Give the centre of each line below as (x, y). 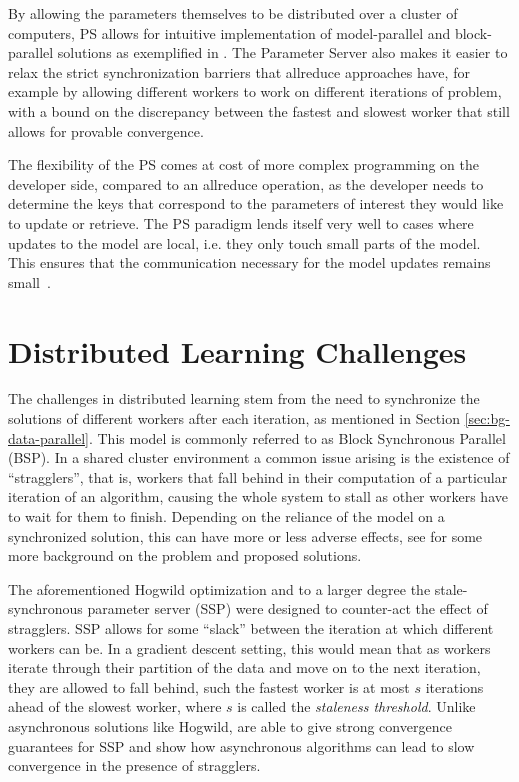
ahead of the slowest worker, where (115, 706)
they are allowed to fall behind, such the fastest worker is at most (209, 686)
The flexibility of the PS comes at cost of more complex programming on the (243, 164)
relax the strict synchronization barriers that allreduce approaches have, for (239, 71)
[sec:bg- (487, 418)
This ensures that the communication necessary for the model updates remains (249, 262)
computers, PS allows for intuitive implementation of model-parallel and (229, 32)
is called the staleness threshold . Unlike (356, 706)
